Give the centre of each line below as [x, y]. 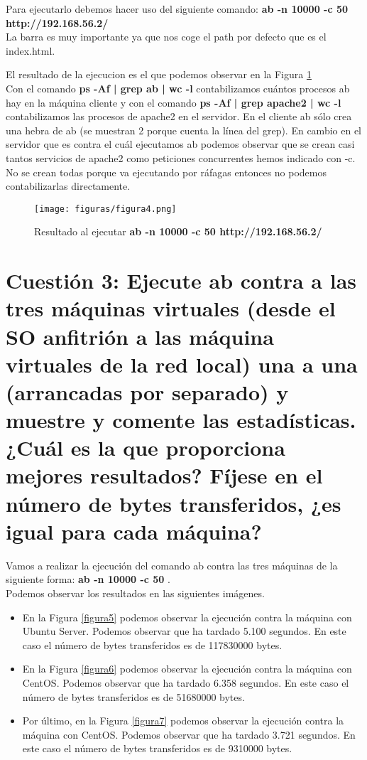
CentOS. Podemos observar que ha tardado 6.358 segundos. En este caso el [186, 682]
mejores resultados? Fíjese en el [164, 475]
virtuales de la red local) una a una [182, 364]
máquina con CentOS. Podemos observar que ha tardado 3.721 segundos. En [189, 734]
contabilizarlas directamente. [68, 186]
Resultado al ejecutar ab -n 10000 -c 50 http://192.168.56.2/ [178, 231]
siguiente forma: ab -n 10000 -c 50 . [88, 579]
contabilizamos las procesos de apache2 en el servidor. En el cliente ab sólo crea [179, 116]
